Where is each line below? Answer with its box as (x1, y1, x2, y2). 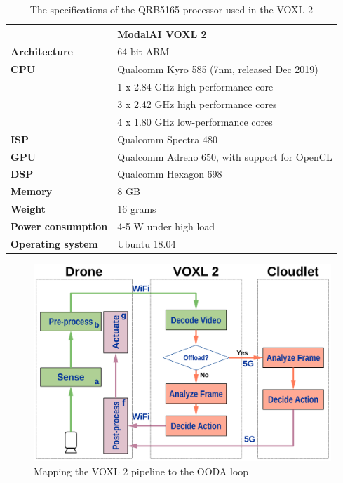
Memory (11, 184, 53, 199)
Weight (11, 201, 46, 216)
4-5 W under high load (117, 218, 215, 233)
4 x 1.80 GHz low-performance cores (117, 114, 273, 128)
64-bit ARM (117, 44, 170, 59)
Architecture (11, 44, 73, 59)
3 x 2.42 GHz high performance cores (117, 96, 277, 111)
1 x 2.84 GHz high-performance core (117, 79, 274, 94)
